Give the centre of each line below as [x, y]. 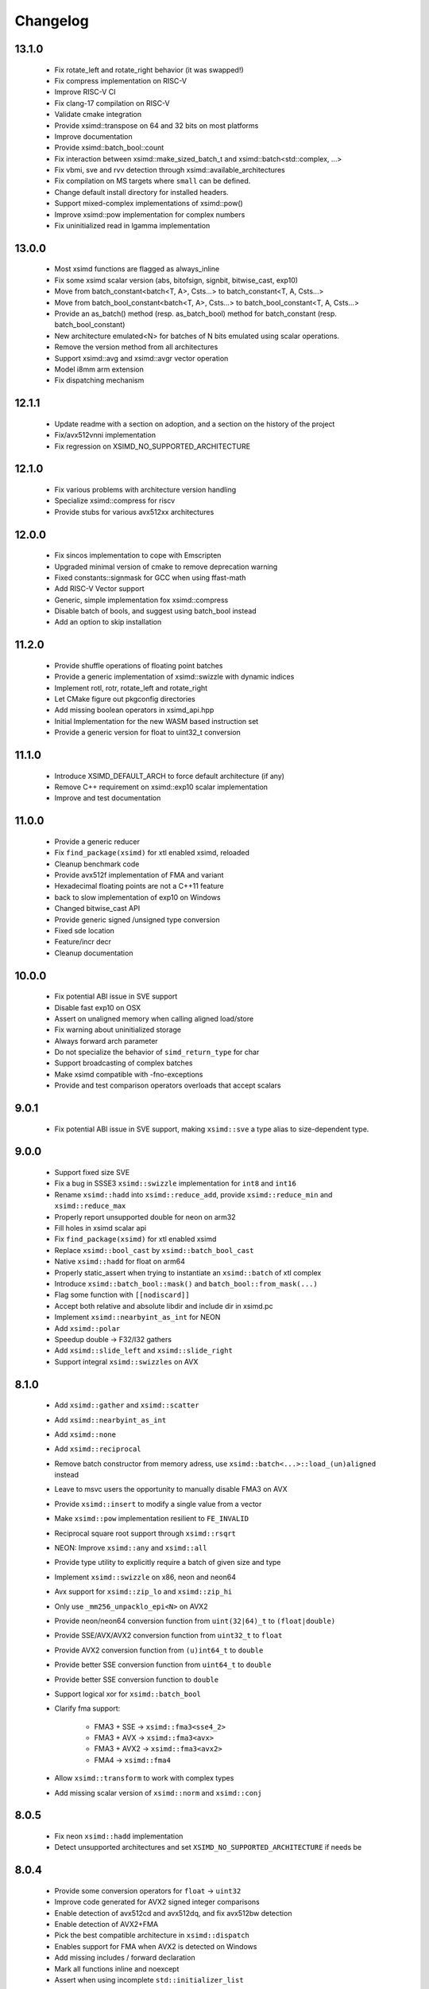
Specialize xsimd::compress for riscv [114, 500]
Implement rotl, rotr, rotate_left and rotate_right [131, 687]
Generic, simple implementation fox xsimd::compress [141, 600]
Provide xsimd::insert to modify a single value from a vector [158, 1504]
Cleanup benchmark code [97, 864]
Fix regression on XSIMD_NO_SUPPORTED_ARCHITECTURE [152, 446]
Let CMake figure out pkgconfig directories [125, 699]
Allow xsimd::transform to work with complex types [144, 1778]
